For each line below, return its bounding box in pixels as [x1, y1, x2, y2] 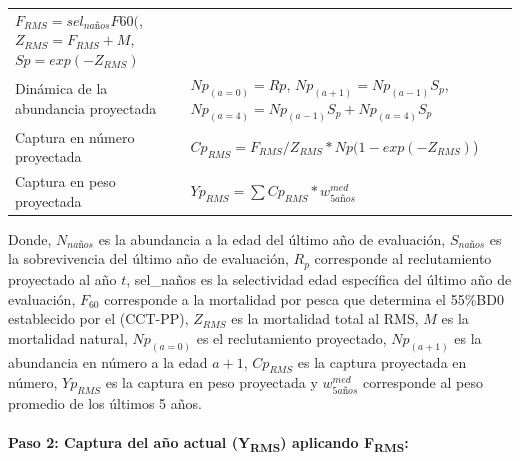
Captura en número [15, 126, 135, 147]
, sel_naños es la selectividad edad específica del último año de [126, 268, 512, 289]
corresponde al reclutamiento [314, 248, 492, 269]
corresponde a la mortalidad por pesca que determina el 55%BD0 [104, 288, 504, 309]
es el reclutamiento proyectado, [196, 327, 387, 348]
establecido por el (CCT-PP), [8, 308, 189, 329]
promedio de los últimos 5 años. [8, 393, 202, 414]
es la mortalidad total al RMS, [231, 308, 419, 329]
